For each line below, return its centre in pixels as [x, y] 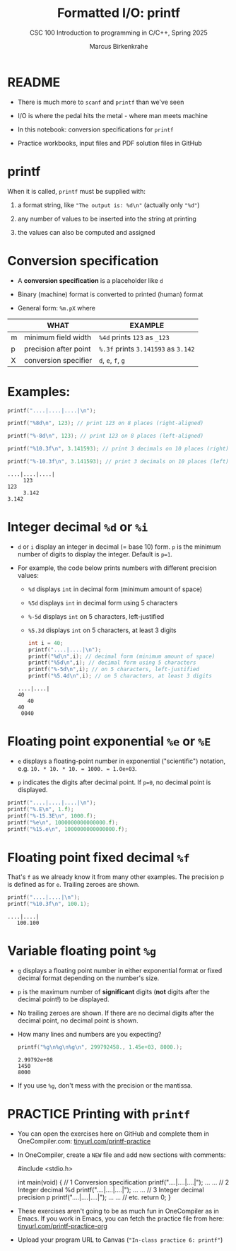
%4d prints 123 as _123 [134, 337]
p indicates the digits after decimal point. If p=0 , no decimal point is [114, 782]
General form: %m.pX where [57, 308]
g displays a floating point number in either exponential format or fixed [120, 971]
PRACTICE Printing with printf [99, 1114]
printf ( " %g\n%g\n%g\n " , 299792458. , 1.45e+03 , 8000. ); [100, 1047]
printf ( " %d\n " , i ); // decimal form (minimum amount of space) [122, 656]
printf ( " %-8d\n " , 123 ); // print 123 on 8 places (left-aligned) [105, 436]
